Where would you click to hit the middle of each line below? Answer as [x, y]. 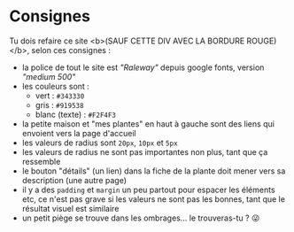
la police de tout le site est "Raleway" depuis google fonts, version [143, 67]
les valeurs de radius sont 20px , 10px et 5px [100, 143]
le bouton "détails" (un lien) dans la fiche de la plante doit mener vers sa [154, 171]
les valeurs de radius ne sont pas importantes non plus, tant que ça [145, 151]
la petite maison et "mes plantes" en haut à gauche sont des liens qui [148, 124]
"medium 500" [49, 76]
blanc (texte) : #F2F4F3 [76, 114]
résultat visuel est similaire [70, 208]
